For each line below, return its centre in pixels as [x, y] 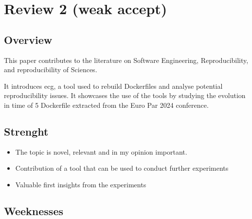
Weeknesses [34, 210]
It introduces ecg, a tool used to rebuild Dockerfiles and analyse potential [113, 86]
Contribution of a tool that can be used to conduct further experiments [122, 168]
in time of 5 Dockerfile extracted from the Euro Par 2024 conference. [106, 105]
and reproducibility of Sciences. [51, 70]
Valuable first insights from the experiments [81, 184]
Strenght [26, 131]
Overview [28, 39]
